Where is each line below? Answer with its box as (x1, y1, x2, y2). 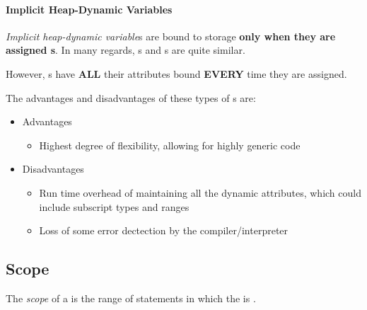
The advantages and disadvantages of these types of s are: (6, 90, 256, 105)
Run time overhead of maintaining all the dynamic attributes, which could (39, 185, 361, 200)
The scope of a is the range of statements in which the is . (6, 290, 256, 305)
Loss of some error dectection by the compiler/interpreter (39, 223, 289, 238)
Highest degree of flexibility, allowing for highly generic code (39, 137, 301, 152)
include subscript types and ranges (39, 199, 190, 214)
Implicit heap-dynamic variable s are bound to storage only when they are (6, 28, 336, 43)
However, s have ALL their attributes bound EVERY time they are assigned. (6, 66, 347, 81)
